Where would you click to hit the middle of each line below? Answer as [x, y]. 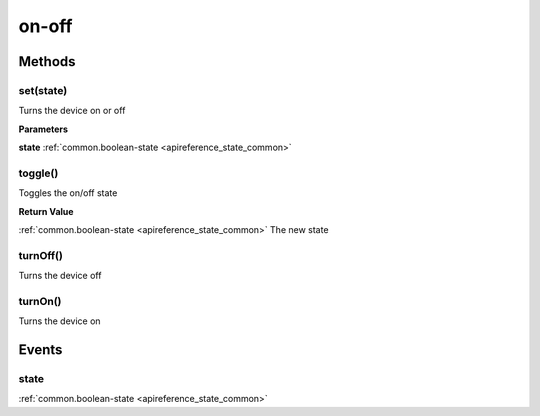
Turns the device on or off [72, 111]
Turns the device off [60, 276]
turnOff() [41, 255]
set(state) [43, 90]
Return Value [46, 211]
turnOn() [40, 301]
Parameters [43, 129]
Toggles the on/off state [68, 193]
